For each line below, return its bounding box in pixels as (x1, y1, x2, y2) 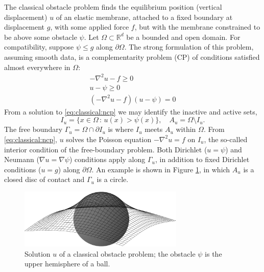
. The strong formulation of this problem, (124, 41, 254, 52)
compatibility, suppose (4, 41, 74, 52)
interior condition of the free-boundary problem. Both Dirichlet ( (4, 144, 207, 154)
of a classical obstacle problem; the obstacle (59, 248, 196, 259)
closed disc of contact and (4, 174, 85, 185)
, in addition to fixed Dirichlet (155, 154, 250, 165)
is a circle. (97, 174, 129, 185)
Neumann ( (4, 154, 39, 165)
